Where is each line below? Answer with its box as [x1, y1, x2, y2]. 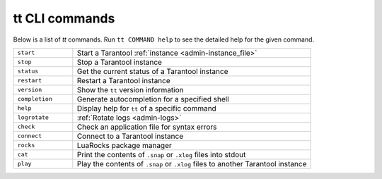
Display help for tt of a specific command [76, 103, 217, 113]
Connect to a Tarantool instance [76, 131, 184, 141]
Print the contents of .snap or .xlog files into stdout [76, 149, 246, 159]
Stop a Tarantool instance [76, 57, 163, 67]
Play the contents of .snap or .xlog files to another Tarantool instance [76, 159, 307, 168]
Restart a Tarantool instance [76, 75, 171, 85]
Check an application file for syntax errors [76, 122, 217, 132]
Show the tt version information [76, 85, 184, 94]
